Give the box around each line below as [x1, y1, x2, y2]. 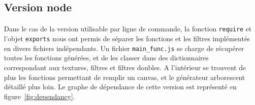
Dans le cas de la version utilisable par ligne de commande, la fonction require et [4, 24, 252, 34]
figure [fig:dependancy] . [4, 91, 75, 101]
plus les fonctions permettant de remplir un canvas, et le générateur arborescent [4, 72, 245, 82]
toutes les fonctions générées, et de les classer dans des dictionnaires [4, 52, 209, 63]
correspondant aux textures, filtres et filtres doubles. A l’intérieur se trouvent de [4, 62, 246, 72]
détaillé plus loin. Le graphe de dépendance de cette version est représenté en [4, 81, 237, 92]
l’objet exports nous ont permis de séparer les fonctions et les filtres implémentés [4, 33, 250, 44]
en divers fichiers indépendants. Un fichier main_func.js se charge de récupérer [4, 43, 244, 53]
